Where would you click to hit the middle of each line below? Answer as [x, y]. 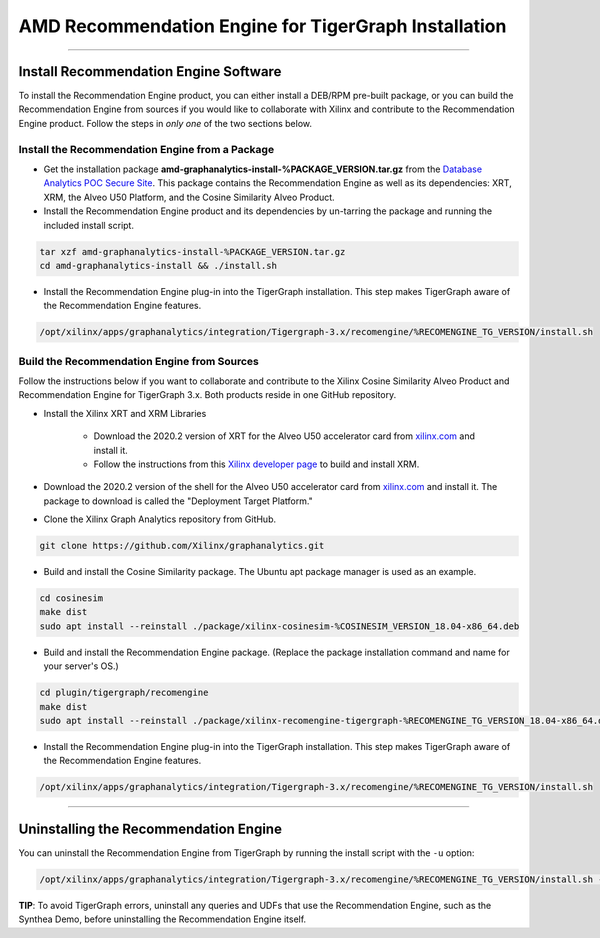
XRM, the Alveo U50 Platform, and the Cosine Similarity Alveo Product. [189, 197]
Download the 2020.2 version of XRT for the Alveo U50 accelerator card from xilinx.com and [284, 436]
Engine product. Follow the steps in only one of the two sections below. [165, 123]
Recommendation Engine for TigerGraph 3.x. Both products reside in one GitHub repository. [207, 395]
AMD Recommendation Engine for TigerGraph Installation [262, 26]
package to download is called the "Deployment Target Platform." [178, 501]
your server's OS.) [81, 666]
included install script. [89, 225]
